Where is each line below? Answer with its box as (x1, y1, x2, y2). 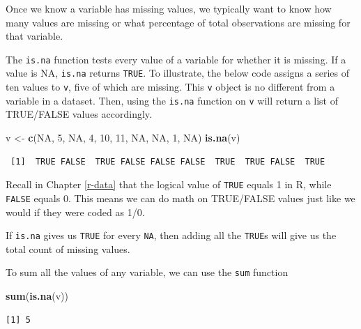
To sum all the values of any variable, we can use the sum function (6, 265, 289, 280)
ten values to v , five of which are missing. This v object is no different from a (6, 79, 335, 94)
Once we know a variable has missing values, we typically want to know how (6, 1, 332, 15)
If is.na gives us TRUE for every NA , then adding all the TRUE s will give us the (6, 228, 337, 243)
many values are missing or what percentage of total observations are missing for (6, 15, 351, 29)
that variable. (6, 29, 63, 43)
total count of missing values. (6, 241, 130, 256)
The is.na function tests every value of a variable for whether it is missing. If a (6, 52, 346, 66)
